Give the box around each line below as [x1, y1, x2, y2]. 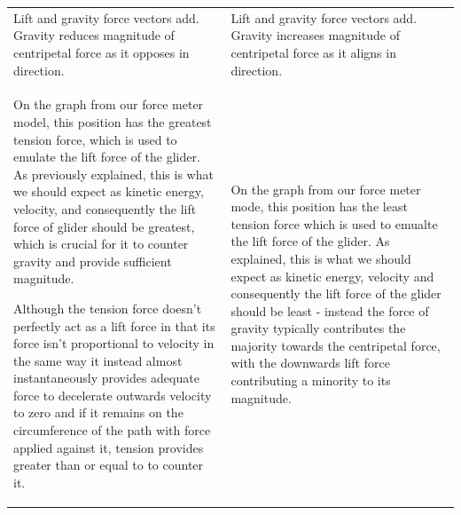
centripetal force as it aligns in [230, 43, 396, 61]
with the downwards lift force [230, 353, 390, 372]
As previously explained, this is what [13, 164, 214, 183]
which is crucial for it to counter [13, 234, 189, 253]
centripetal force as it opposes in [13, 43, 190, 61]
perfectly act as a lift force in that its [13, 316, 215, 335]
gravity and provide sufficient [13, 251, 172, 270]
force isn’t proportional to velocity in [13, 334, 215, 353]
